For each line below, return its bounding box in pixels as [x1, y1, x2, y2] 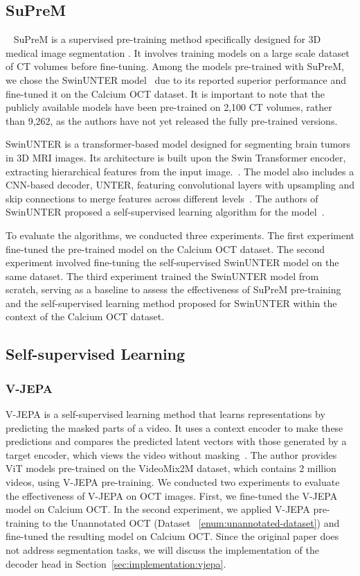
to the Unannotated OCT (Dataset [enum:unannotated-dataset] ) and [42, 515, 340, 530]
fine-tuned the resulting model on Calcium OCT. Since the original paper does [6, 529, 339, 543]
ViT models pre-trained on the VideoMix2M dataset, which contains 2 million [6, 461, 336, 475]
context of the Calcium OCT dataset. [6, 309, 165, 324]
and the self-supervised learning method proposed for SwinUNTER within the [6, 295, 337, 310]
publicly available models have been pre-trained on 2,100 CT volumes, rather [6, 100, 332, 114]
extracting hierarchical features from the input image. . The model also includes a [6, 164, 354, 178]
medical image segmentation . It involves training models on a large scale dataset [6, 45, 350, 60]
